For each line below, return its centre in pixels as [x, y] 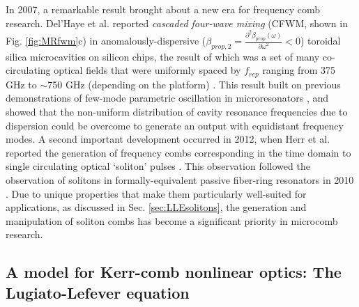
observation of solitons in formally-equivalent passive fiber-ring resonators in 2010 [180, 180]
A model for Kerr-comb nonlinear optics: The [174, 272]
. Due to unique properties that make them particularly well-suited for [156, 193]
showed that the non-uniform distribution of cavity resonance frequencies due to [177, 112]
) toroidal [320, 41]
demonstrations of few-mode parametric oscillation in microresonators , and [167, 98]
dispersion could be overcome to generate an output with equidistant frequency [175, 125]
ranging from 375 [299, 70]
